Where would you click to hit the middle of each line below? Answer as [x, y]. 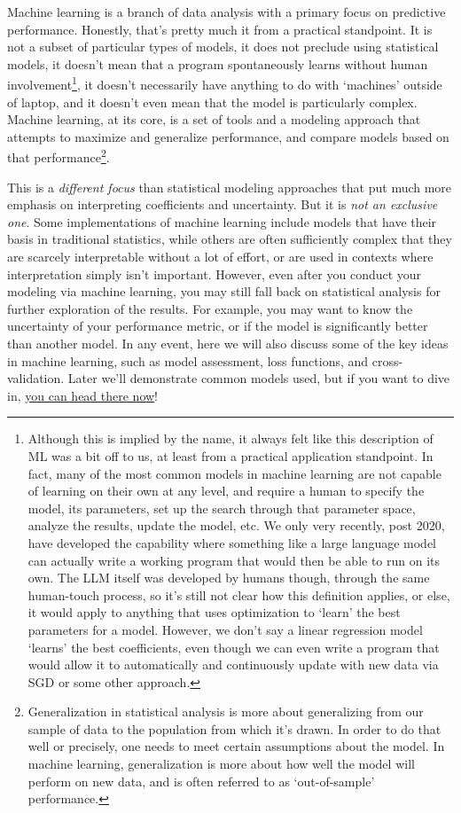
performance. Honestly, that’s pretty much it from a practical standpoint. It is [220, 29]
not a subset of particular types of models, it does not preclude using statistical [223, 47]
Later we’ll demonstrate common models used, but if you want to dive [259, 378]
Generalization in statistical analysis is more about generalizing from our [226, 711]
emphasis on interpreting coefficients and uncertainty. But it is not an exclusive [223, 204]
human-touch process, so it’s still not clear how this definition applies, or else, [239, 594]
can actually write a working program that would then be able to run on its [234, 560]
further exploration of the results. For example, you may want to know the [210, 308]
